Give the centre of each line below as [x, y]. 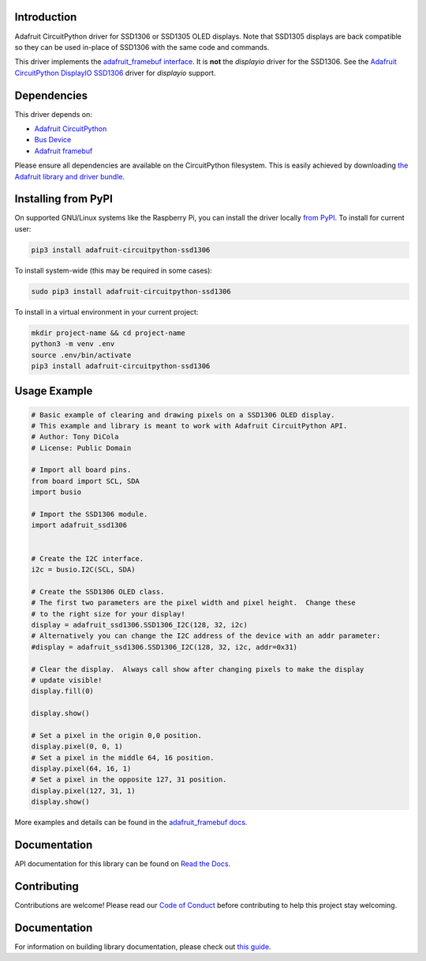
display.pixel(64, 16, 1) [81, 769]
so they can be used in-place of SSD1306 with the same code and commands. [142, 47]
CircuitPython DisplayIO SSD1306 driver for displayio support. [115, 73]
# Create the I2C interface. [88, 558]
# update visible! [67, 680]
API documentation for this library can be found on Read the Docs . [123, 864]
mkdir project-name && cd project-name [108, 333]
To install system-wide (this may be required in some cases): [114, 270]
